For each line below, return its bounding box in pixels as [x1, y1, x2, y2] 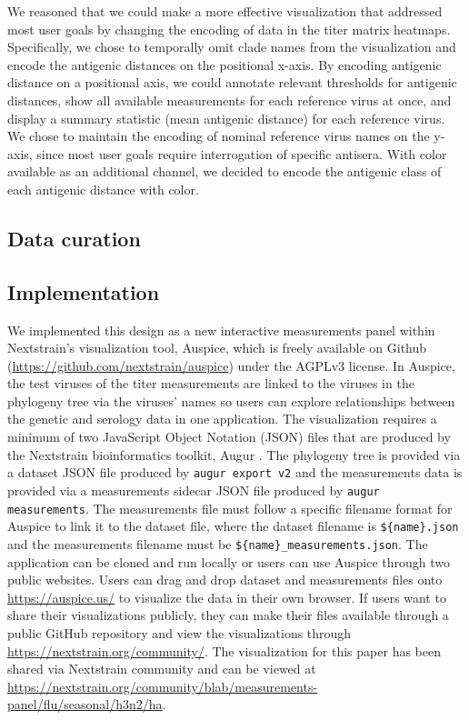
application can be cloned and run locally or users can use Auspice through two [7, 552, 450, 571]
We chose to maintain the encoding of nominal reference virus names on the [7, 126, 430, 145]
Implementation [7, 277, 160, 305]
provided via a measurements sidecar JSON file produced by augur [7, 480, 380, 499]
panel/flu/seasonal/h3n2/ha [7, 695, 163, 714]
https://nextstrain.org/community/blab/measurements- [7, 676, 318, 695]
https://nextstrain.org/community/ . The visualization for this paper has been [7, 641, 441, 660]
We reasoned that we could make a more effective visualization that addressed [7, 2, 443, 20]
